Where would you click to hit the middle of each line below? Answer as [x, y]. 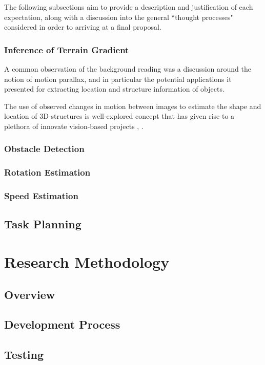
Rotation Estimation [47, 172]
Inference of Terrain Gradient [67, 49]
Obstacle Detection [44, 149]
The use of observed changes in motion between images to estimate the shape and [133, 106]
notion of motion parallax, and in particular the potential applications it [118, 79]
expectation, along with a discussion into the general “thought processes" [119, 17]
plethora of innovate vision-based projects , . [74, 126]
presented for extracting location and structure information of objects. [114, 89]
